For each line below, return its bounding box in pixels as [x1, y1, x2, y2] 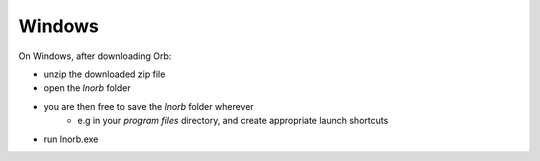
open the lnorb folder [43, 82, 131, 94]
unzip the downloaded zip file [43, 68, 166, 80]
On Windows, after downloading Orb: [18, 50, 172, 62]
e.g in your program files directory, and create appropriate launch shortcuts [77, 115, 389, 127]
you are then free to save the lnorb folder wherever [43, 100, 254, 112]
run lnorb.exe [43, 133, 99, 145]
